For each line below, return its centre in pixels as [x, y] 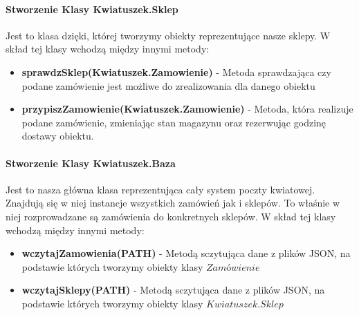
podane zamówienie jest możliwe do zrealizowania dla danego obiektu [168, 85]
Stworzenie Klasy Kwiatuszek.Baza [91, 163]
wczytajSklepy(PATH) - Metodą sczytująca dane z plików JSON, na [173, 290]
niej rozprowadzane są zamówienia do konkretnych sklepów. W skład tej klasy [171, 216]
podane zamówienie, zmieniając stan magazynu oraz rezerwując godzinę [174, 122]
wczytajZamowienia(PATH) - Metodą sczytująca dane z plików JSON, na [186, 253]
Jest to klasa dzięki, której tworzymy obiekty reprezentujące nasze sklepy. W [168, 35]
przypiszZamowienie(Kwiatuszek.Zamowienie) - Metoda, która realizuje [187, 109]
